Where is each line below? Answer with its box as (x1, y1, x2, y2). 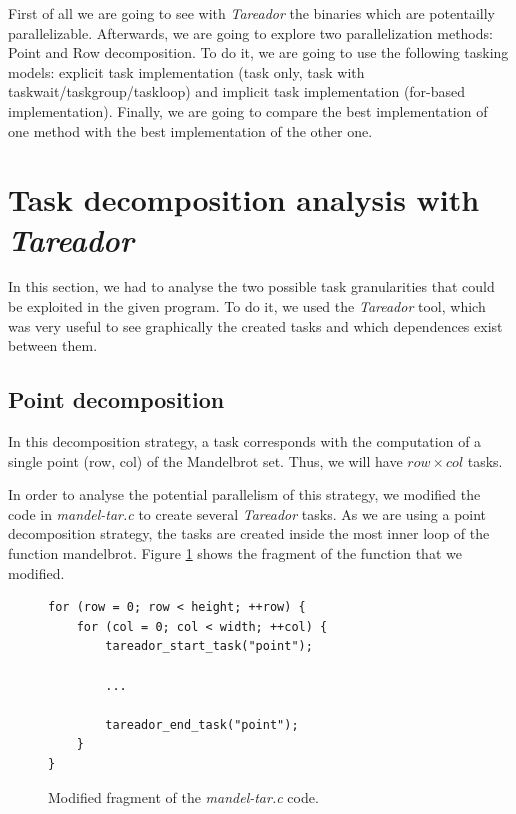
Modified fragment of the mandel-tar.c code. (48, 786, 319, 807)
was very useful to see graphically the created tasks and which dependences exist (8, 315, 503, 336)
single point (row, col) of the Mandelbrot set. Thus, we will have (8, 450, 403, 471)
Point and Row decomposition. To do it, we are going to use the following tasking (8, 42, 509, 63)
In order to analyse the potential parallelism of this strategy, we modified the (8, 484, 481, 505)
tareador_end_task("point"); (105, 717, 299, 732)
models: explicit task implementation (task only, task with (8, 61, 365, 82)
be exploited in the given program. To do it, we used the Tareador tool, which (8, 296, 486, 317)
